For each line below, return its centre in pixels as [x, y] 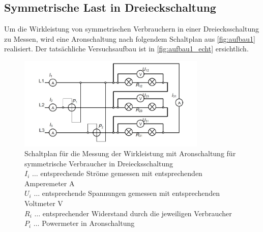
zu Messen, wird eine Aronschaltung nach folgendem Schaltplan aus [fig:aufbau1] [130, 38]
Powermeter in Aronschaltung [88, 223]
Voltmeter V [44, 203]
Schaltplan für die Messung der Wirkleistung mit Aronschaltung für [130, 153]
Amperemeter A [50, 183]
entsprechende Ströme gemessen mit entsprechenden [121, 173]
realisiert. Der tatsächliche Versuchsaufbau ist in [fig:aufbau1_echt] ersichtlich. [126, 49]
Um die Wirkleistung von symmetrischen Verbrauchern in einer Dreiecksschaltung [131, 29]
